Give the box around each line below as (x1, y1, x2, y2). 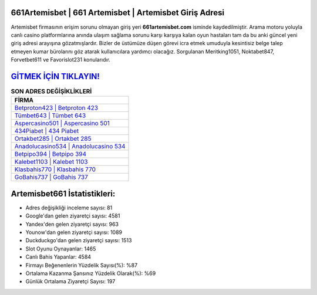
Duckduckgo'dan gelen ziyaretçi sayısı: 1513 (25, 237, 132, 244)
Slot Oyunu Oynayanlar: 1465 (25, 245, 96, 252)
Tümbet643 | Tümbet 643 (14, 111, 86, 120)
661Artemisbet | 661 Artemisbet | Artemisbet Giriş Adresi (11, 8, 225, 18)
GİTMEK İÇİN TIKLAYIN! (11, 71, 100, 82)
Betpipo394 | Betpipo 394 (14, 150, 87, 158)
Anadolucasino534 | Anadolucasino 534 (14, 143, 126, 151)
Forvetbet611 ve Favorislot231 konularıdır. (11, 56, 111, 63)
